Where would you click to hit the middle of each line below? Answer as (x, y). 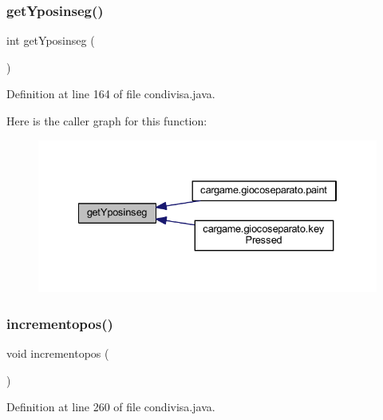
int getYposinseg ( (51, 40)
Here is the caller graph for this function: (107, 121)
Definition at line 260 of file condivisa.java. (111, 407)
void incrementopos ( (58, 353)
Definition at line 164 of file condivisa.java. (111, 94)
